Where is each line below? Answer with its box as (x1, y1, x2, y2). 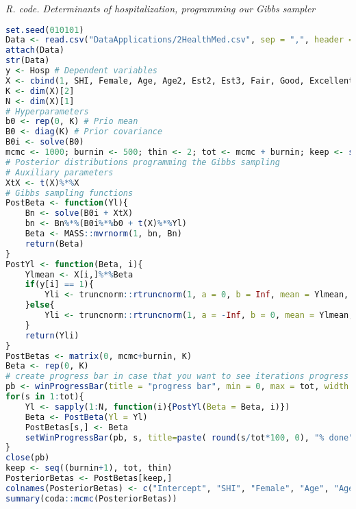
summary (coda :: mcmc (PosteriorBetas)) (5, 493, 177, 504)
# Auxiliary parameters (5, 167, 114, 177)
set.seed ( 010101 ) (5, 25, 84, 35)
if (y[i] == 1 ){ (25, 280, 94, 290)
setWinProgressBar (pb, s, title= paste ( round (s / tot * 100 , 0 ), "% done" (25, 432, 354, 443)
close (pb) (5, 453, 50, 463)
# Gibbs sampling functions (5, 188, 133, 198)
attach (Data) (5, 45, 64, 55)
